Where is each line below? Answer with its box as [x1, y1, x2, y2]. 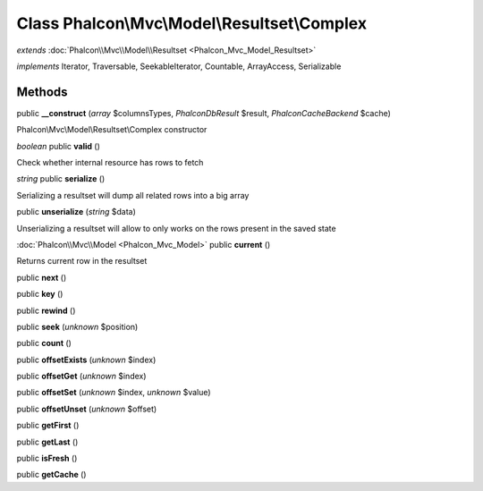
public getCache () [16, 470, 87, 480]
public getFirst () [16, 420, 80, 431]
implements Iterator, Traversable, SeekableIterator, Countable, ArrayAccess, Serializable [16, 61, 342, 72]
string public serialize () [16, 174, 106, 184]
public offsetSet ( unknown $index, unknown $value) [16, 387, 211, 398]
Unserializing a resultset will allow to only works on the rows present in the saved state [16, 223, 336, 233]
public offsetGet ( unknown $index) [16, 371, 147, 382]
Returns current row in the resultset [16, 256, 148, 267]
